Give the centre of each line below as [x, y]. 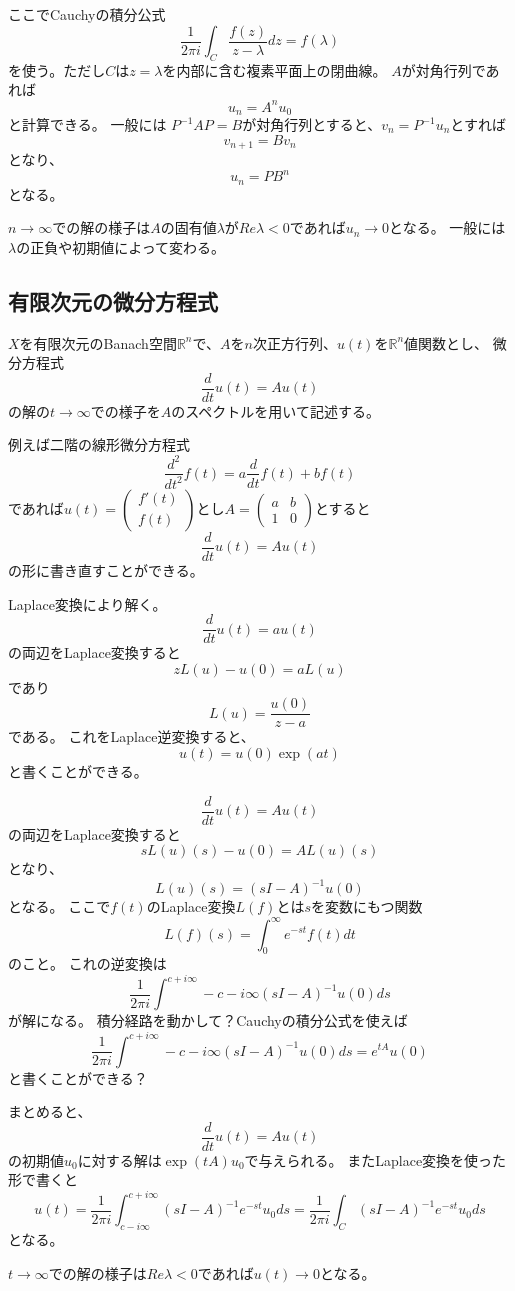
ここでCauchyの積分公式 [87, 14]
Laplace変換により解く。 [87, 603]
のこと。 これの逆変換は [87, 963]
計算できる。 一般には [94, 124]
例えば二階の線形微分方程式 [99, 444]
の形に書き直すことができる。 [106, 569]
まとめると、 [50, 1111]
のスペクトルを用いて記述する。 [275, 410]
